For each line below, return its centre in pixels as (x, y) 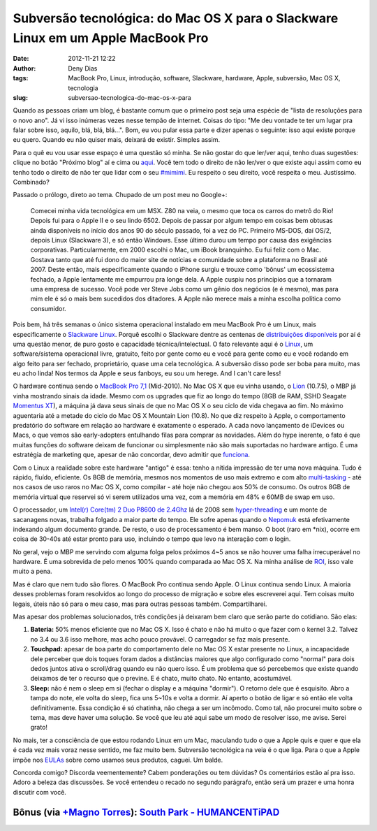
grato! (39, 728)
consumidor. (48, 308)
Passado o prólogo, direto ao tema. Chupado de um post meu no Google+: (120, 195)
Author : (24, 68)
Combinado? (31, 182)
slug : (20, 97)
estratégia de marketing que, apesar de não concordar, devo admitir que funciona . (132, 455)
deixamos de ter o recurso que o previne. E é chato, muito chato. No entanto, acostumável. (161, 679)
